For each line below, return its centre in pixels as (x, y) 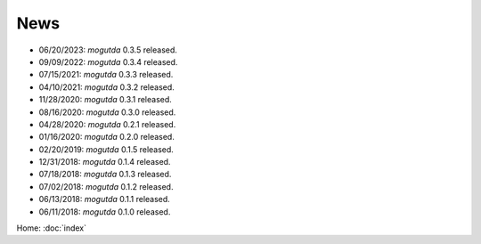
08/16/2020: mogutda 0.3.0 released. (107, 112)
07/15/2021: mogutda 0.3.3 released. (106, 75)
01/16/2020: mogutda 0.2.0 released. (107, 137)
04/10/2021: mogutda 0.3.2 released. (107, 87)
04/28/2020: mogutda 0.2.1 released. (107, 124)
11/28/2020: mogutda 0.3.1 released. (106, 100)
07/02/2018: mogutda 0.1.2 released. (106, 186)
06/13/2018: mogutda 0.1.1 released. (105, 199)
